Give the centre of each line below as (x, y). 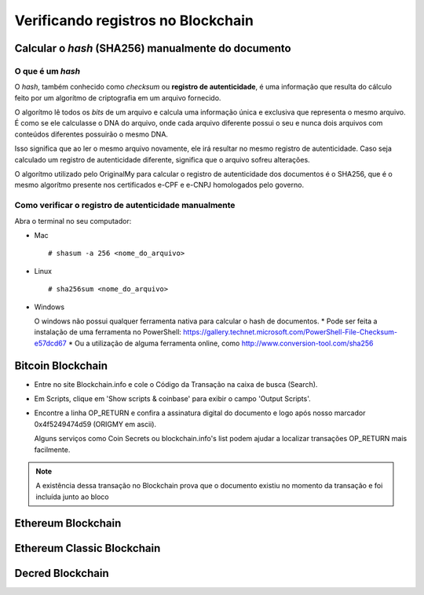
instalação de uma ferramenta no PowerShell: (108, 332)
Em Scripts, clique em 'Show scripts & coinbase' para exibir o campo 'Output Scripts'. (173, 399)
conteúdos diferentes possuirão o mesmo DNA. (91, 134)
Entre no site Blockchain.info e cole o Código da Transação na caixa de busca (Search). (176, 384)
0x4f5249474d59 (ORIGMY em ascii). (95, 424)
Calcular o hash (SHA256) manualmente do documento (153, 48)
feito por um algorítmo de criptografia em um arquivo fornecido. (118, 97)
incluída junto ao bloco (72, 496)
